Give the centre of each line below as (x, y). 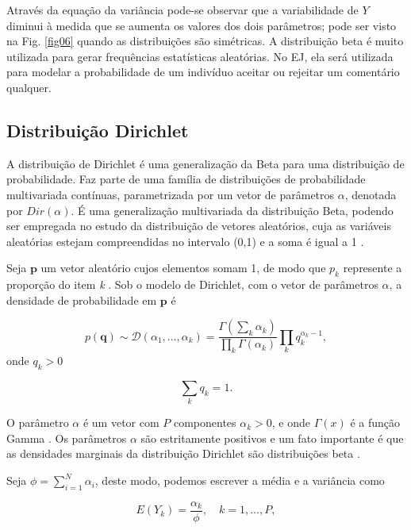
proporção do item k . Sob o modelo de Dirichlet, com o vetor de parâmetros (192, 284)
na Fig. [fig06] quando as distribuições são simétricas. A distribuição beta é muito (205, 41)
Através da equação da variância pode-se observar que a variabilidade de (182, 10)
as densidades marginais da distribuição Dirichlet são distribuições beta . (183, 453)
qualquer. (29, 87)
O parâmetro (38, 422)
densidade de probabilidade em (82, 300)
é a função (375, 422)
